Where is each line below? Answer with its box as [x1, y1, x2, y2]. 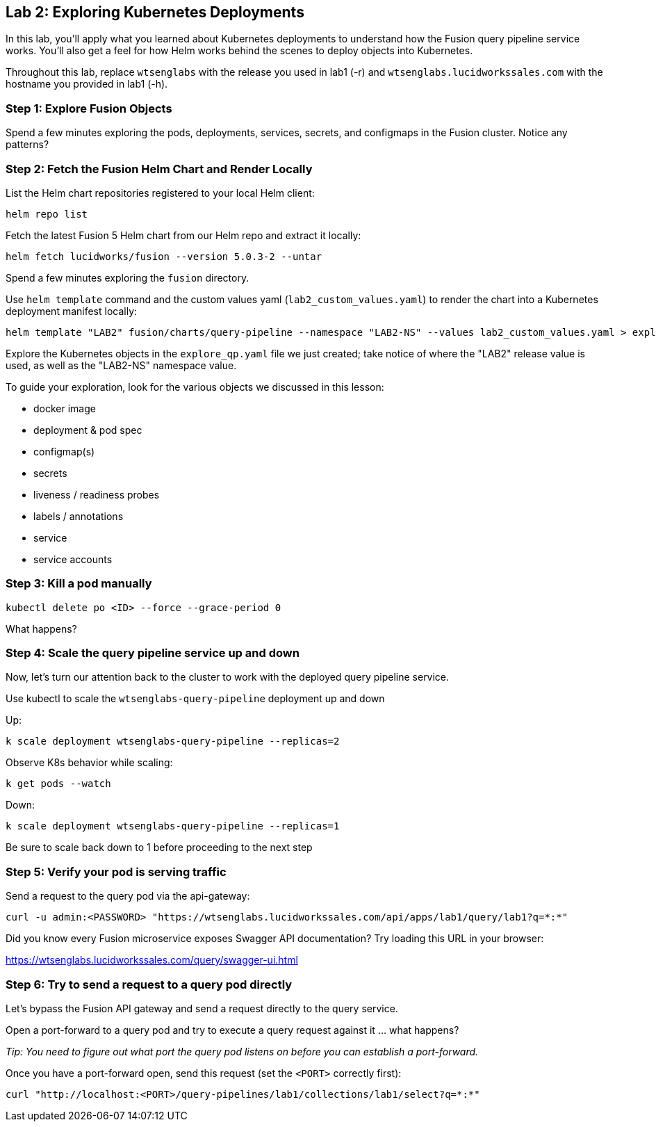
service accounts [33, 553, 113, 565]
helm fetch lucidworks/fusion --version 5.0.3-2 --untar [6, 250, 322, 262]
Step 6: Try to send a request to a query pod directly [6, 977, 293, 991]
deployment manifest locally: [6, 305, 138, 317]
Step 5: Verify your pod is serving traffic [6, 864, 227, 879]
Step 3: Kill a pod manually [6, 576, 152, 591]
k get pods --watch [6, 778, 111, 790]
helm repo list [6, 208, 88, 220]
